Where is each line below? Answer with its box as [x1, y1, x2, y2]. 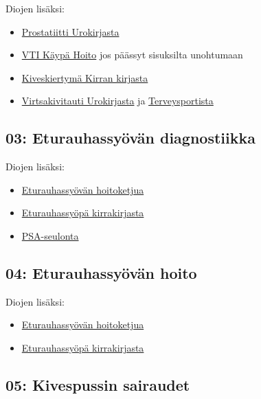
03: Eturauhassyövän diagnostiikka [5, 127, 256, 148]
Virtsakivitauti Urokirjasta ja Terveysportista [21, 93, 214, 108]
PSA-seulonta [21, 228, 79, 242]
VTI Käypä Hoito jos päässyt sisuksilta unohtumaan [21, 47, 243, 62]
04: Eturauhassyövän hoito [5, 262, 197, 283]
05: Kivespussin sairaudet [5, 374, 190, 395]
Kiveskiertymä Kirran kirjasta [21, 70, 148, 84]
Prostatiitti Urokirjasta [21, 24, 120, 38]
